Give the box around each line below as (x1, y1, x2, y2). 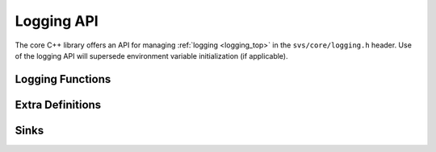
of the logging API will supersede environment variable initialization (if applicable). (15, 51, 288, 60)
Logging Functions (15, 72, 111, 86)
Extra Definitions (15, 97, 102, 112)
